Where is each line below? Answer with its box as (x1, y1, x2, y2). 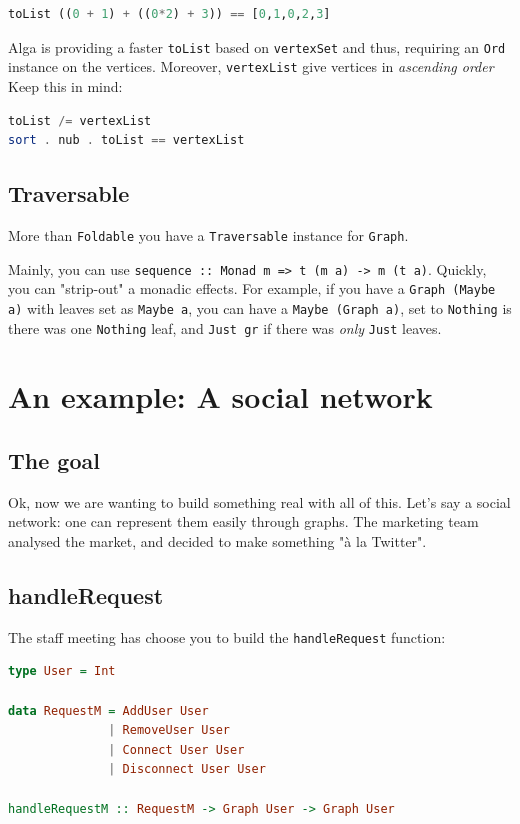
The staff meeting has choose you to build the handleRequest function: (8, 626, 446, 647)
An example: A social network (8, 376, 433, 417)
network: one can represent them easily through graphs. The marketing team (8, 511, 479, 532)
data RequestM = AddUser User (8, 703, 209, 718)
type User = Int (8, 664, 116, 679)
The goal (8, 444, 100, 475)
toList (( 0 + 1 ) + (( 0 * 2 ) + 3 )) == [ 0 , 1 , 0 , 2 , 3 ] (8, 7, 331, 21)
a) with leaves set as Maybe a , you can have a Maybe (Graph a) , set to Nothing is (8, 297, 512, 318)
